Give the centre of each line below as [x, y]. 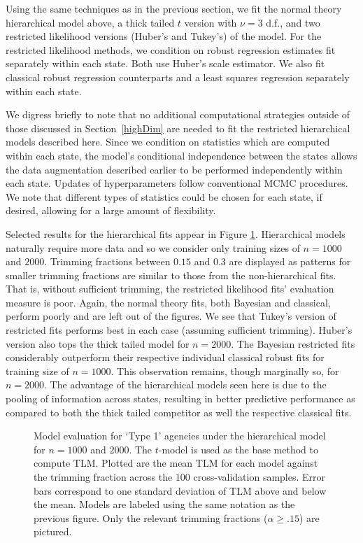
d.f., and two [293, 22]
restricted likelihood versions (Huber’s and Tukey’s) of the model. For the [164, 36]
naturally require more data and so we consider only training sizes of [153, 247]
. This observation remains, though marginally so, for [225, 371]
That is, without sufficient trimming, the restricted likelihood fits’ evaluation [170, 289]
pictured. [53, 531]
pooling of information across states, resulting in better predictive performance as [180, 399]
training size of [37, 371]
